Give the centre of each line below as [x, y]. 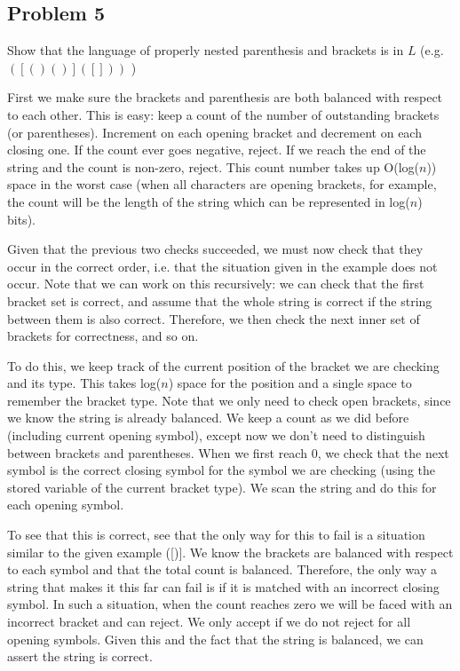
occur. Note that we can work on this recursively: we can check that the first [216, 284]
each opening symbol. [66, 505]
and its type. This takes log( [84, 383]
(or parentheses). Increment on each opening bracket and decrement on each [214, 132]
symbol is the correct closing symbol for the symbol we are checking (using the [222, 470]
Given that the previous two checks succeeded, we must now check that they [215, 249]
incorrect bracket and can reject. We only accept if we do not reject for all [209, 622]
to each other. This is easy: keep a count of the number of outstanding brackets [223, 114]
